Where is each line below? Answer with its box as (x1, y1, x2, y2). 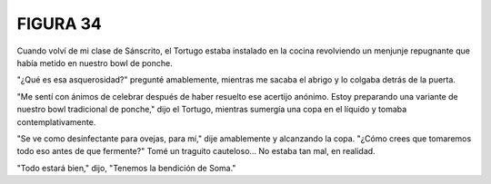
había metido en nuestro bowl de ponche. (16, 57, 173, 68)
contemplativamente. (16, 116, 96, 127)
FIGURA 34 (16, 14, 102, 34)
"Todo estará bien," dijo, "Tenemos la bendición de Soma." (16, 162, 236, 173)
